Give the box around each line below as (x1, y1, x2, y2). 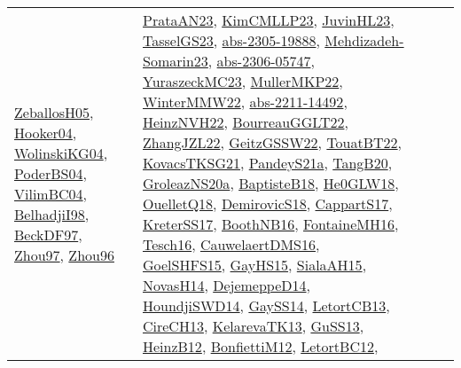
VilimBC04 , (14, 183, 88, 204)
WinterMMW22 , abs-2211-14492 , (142, 91, 348, 112)
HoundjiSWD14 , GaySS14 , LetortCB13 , (142, 295, 390, 316)
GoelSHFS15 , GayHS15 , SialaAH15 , (142, 254, 367, 275)
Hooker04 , (14, 121, 77, 143)
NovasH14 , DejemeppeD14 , (142, 275, 310, 295)
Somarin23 (142, 51, 208, 71)
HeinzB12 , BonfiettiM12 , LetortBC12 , (142, 336, 379, 356)
